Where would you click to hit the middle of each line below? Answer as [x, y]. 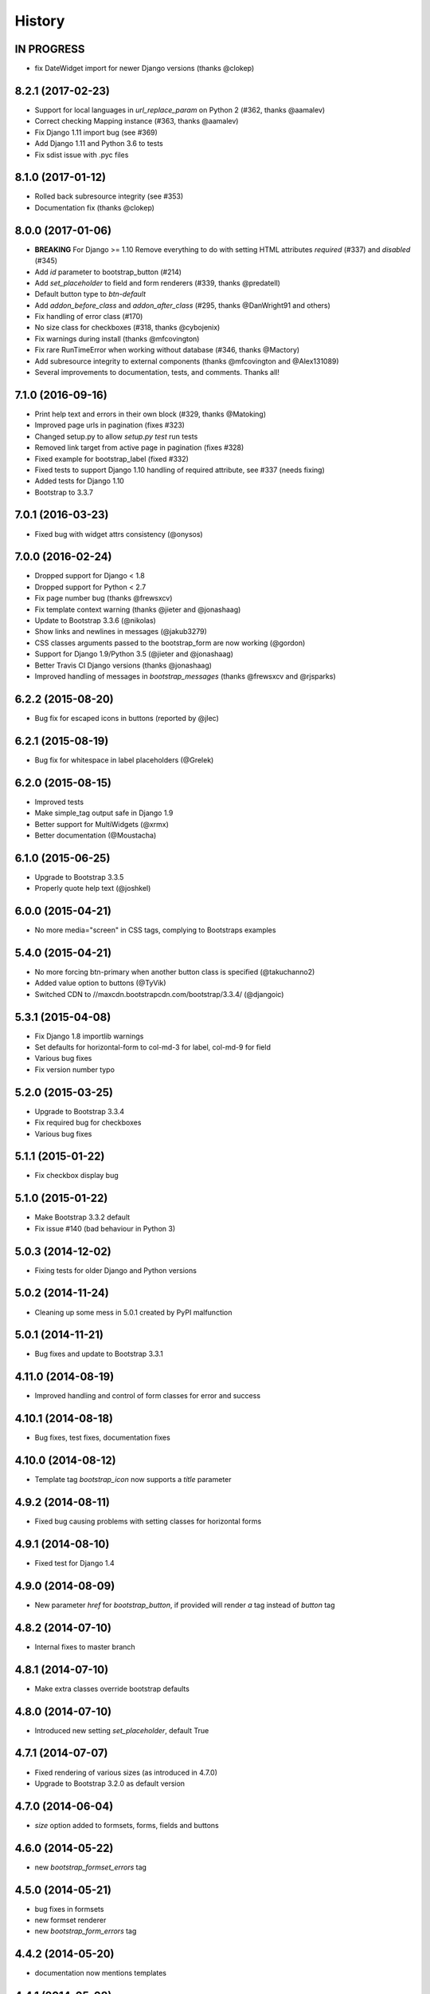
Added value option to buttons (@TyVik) [100, 983]
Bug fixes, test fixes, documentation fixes [102, 1438]
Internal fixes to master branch [85, 1646]
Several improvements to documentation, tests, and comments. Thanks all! [157, 372]
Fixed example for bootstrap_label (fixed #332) [111, 459]
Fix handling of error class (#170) [89, 317]
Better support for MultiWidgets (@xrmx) [102, 824]
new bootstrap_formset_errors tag [91, 1867]
